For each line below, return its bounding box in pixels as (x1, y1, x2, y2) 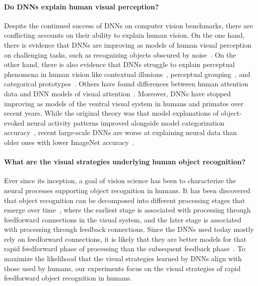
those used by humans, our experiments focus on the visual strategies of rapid (4, 263, 241, 273)
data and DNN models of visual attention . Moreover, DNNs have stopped (4, 88, 231, 98)
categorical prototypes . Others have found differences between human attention (4, 78, 249, 89)
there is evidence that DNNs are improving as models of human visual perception (4, 39, 252, 50)
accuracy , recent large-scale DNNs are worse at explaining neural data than (4, 127, 237, 138)
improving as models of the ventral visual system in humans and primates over (4, 98, 244, 108)
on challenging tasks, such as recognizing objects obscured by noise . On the (4, 49, 236, 60)
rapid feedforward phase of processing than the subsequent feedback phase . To (4, 243, 246, 254)
